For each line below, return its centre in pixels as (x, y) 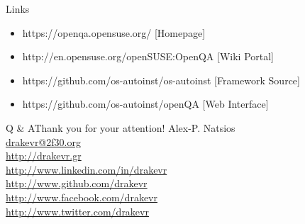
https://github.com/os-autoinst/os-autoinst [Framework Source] (161, 80)
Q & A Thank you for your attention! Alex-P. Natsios (121, 127)
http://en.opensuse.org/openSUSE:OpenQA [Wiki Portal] (148, 56)
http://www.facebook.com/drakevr (82, 197)
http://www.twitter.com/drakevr (77, 211)
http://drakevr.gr (44, 156)
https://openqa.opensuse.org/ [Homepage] (114, 32)
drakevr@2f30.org (43, 141)
